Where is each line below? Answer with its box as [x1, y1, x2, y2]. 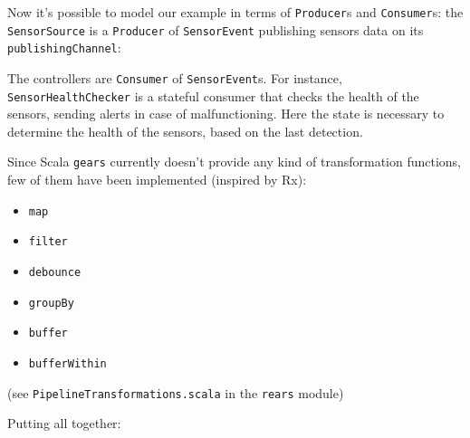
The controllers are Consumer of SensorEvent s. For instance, [7, 68, 342, 87]
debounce [28, 266, 82, 280]
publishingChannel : [7, 38, 121, 57]
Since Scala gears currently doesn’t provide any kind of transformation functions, [7, 152, 462, 171]
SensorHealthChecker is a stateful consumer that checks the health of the [7, 86, 419, 105]
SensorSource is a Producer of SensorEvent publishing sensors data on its [7, 20, 424, 39]
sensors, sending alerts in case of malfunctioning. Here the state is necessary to [7, 104, 445, 123]
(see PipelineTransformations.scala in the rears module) [7, 383, 344, 402]
